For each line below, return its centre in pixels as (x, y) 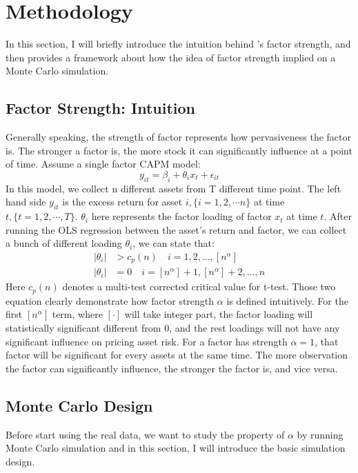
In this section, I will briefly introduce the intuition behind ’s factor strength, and (178, 44)
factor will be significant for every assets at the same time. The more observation (177, 355)
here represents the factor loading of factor (181, 216)
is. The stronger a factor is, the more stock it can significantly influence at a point (179, 150)
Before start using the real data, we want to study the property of (145, 434)
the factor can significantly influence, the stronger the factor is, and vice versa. (172, 368)
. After (338, 216)
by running (320, 434)
